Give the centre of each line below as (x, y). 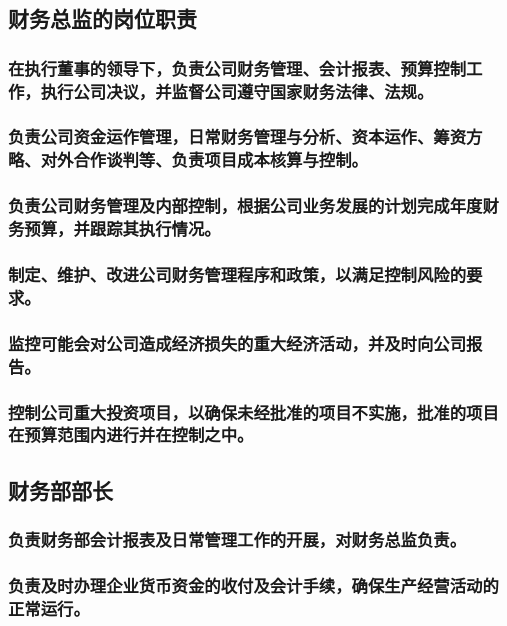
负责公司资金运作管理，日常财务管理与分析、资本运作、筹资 (237, 136)
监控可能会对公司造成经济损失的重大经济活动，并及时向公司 (237, 342)
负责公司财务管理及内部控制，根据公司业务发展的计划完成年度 (245, 205)
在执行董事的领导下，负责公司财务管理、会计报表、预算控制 (237, 67)
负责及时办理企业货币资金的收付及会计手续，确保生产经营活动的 (253, 584)
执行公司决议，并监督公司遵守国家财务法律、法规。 (237, 90)
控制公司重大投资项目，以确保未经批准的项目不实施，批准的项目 (253, 411)
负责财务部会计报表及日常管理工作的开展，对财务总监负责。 (237, 539)
